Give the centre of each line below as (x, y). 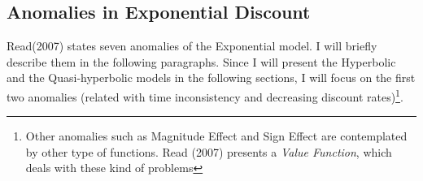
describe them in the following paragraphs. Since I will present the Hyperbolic (201, 61)
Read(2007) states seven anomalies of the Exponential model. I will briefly (192, 46)
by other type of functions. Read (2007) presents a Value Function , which (209, 151)
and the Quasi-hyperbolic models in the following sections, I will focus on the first (211, 78)
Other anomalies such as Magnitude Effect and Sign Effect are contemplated (216, 136)
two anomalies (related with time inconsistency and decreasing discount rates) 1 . (205, 95)
